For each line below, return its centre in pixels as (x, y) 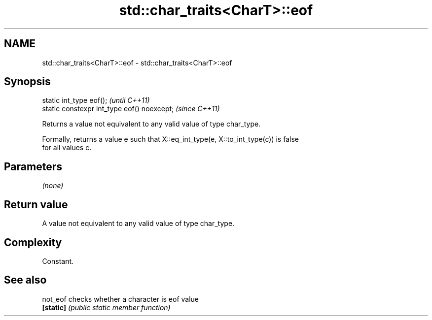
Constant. (58, 261)
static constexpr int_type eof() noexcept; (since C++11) (131, 109)
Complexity (33, 242)
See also (25, 280)
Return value (36, 204)
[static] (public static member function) (106, 307)
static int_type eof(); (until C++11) (96, 100)
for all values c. (67, 148)
